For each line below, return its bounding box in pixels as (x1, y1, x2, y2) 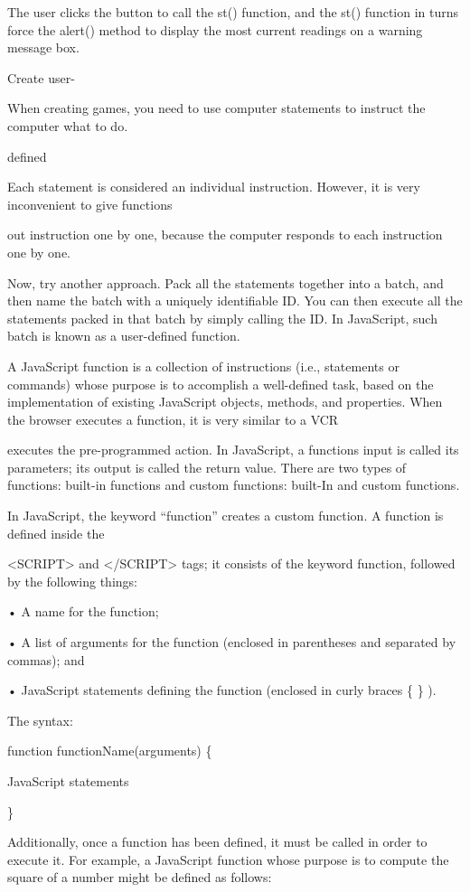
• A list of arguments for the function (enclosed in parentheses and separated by (7, 633, 456, 652)
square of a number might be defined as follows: (7, 868, 272, 887)
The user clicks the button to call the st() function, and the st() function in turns (7, 3, 459, 21)
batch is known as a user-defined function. (7, 326, 240, 345)
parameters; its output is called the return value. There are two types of (7, 457, 407, 476)
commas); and (7, 650, 85, 669)
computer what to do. (7, 116, 128, 135)
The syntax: (7, 710, 73, 729)
